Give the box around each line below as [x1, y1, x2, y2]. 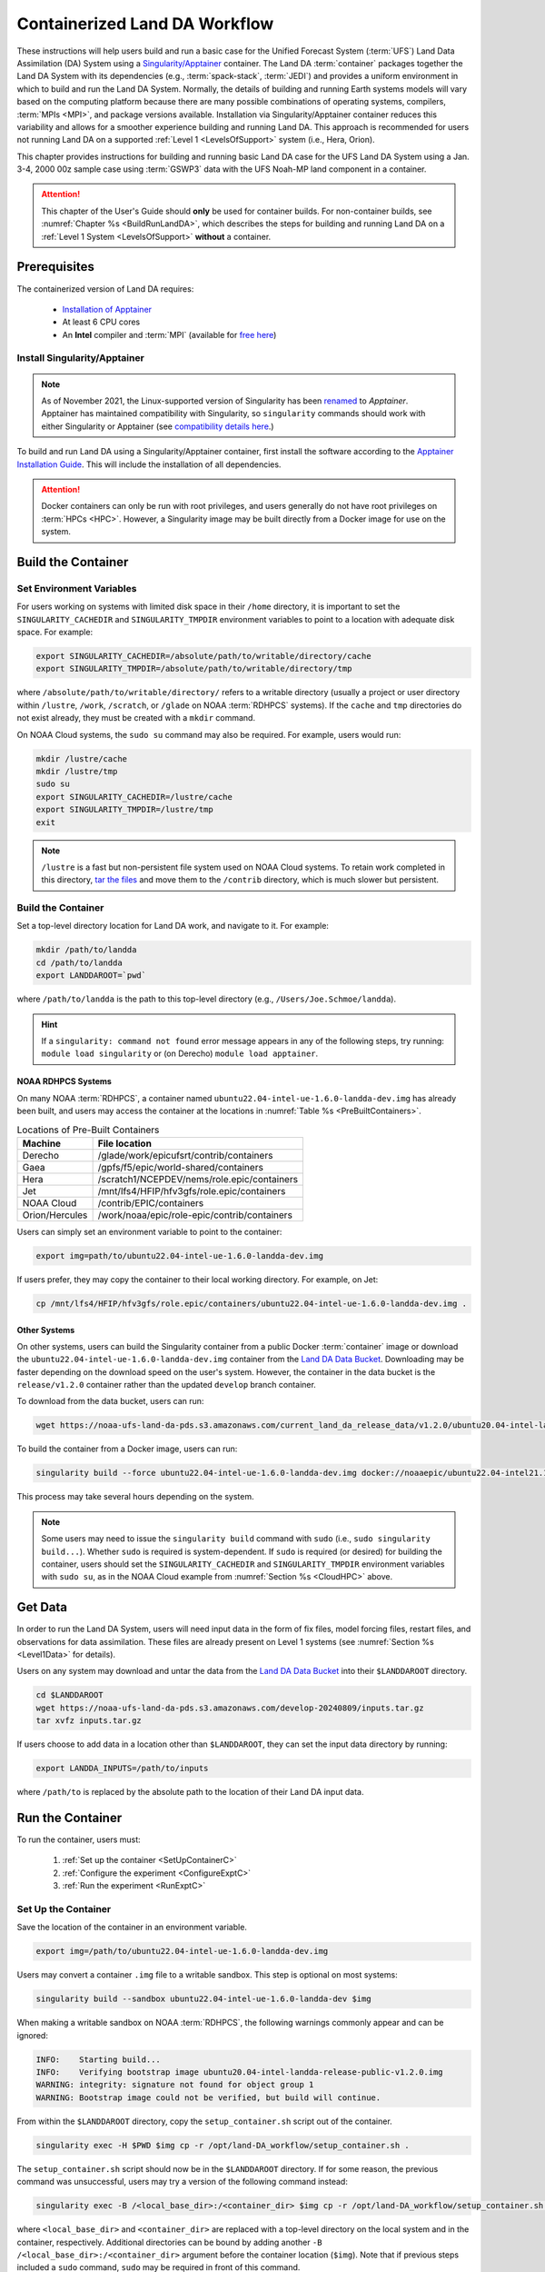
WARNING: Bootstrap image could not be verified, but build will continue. [35, 2092, 381, 2103]
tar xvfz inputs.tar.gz [35, 1716, 143, 1726]
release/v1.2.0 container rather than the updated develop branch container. [16, 1380, 317, 1390]
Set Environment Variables [16, 582, 137, 594]
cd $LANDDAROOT [35, 1690, 104, 1700]
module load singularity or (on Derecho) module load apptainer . [41, 1048, 319, 1059]
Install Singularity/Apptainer [16, 352, 144, 364]
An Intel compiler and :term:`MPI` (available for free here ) [62, 329, 277, 340]
